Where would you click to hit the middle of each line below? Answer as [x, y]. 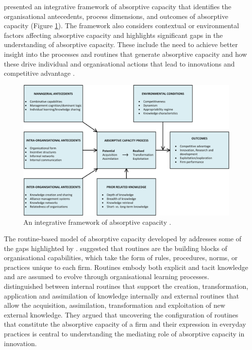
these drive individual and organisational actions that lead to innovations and [119, 63]
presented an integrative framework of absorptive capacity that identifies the [118, 6]
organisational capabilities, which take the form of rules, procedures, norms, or [121, 258]
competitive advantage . [39, 73]
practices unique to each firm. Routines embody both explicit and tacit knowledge [126, 267]
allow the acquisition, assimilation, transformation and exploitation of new [115, 305]
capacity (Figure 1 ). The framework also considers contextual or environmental [122, 25]
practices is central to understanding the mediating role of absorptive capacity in [124, 334]
